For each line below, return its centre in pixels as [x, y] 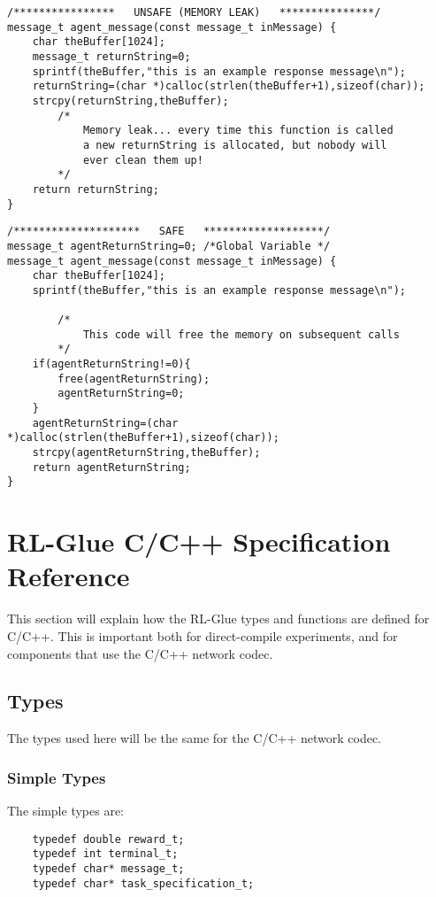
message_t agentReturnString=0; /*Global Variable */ [169, 246]
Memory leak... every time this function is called [238, 131]
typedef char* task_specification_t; [143, 883]
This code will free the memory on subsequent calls [241, 334]
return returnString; [96, 189]
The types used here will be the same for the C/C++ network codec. [195, 738]
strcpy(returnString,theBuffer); [130, 101]
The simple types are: [66, 811]
